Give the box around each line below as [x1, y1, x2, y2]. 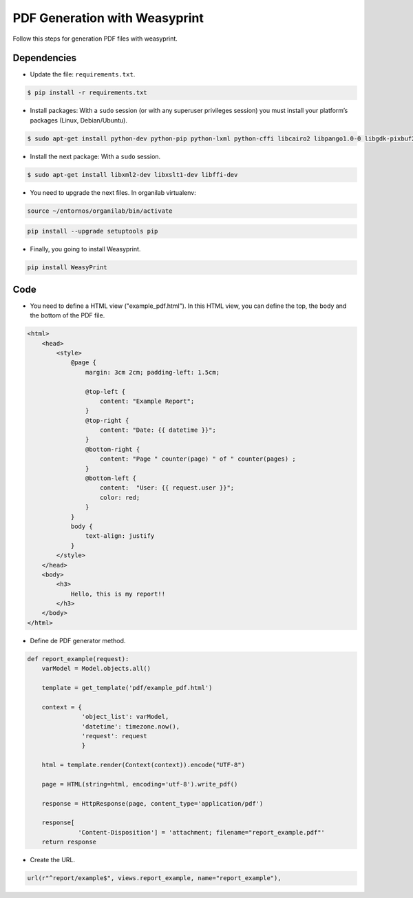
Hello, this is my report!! [70, 589, 165, 598]
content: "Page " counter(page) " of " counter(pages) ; [100, 455, 296, 463]
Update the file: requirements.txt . [30, 70, 136, 79]
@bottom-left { [85, 474, 137, 482]
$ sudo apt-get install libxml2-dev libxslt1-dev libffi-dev [27, 171, 238, 178]
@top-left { [85, 388, 126, 395]
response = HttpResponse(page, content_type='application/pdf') [41, 800, 264, 807]
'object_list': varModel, [81, 713, 169, 721]
